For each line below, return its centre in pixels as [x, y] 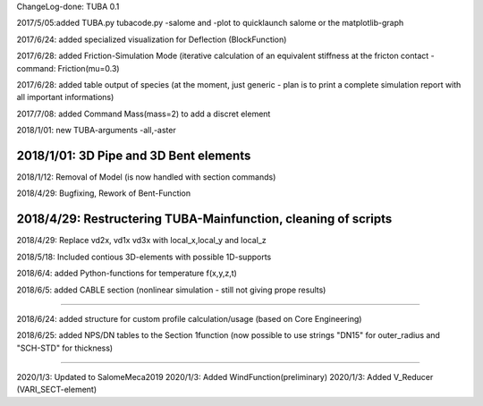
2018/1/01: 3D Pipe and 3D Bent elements [134, 155]
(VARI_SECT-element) [57, 390]
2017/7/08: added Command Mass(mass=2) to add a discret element [144, 114]
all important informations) [65, 97]
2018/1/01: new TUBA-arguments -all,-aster [96, 131]
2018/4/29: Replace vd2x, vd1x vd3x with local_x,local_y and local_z [142, 241]
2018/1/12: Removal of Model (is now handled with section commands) [146, 177]
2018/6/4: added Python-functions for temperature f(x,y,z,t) [127, 274]
